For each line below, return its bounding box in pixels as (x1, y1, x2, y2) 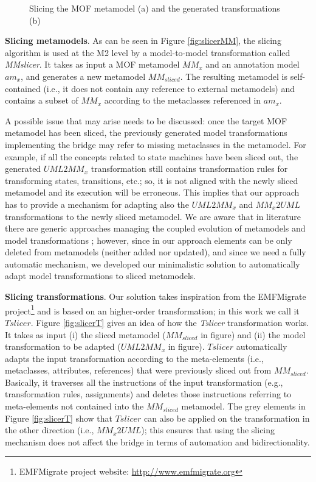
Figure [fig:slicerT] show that (5, 411, 113, 424)
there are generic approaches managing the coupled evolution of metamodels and (5, 222, 306, 235)
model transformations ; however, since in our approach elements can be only (5, 233, 292, 246)
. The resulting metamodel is (180, 69, 287, 82)
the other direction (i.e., (5, 424, 94, 436)
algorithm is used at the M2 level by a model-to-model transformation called (5, 46, 290, 58)
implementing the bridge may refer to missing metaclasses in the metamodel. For (5, 138, 306, 151)
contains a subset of (5, 94, 78, 107)
